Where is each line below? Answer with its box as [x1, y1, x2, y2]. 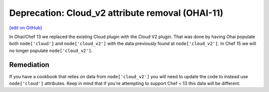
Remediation [9, 60, 50, 69]
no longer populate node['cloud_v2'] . [9, 47, 93, 53]
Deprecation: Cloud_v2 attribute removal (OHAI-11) [9, 7, 224, 18]
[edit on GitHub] [9, 25, 42, 31]
